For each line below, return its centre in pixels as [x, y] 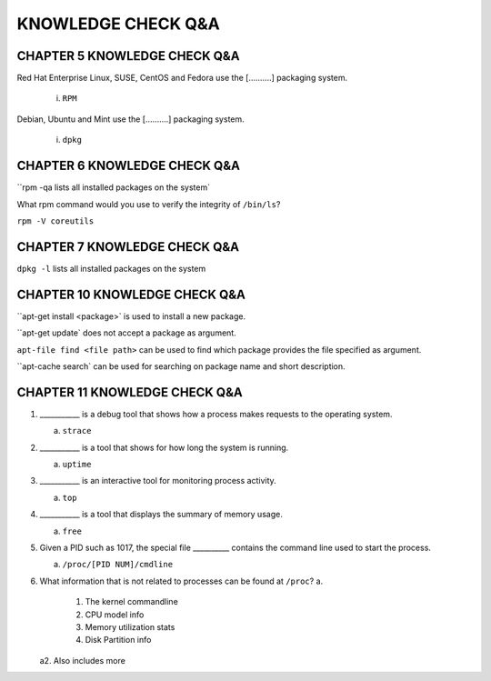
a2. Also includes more [83, 660]
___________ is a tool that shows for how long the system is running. [164, 447]
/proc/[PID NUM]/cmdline [117, 565]
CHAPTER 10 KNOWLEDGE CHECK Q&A [131, 294]
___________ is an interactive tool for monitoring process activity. [158, 481]
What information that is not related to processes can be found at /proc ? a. [181, 581]
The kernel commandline [132, 602]
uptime [77, 464]
